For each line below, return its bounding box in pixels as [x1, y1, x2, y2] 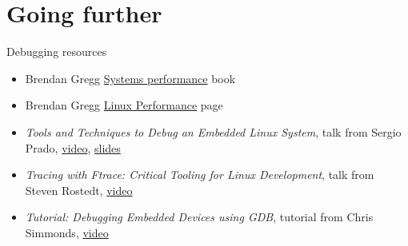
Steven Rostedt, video [25, 181, 133, 198]
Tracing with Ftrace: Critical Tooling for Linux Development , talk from [25, 166, 374, 183]
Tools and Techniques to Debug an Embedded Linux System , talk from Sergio [25, 123, 402, 140]
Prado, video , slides [25, 139, 121, 156]
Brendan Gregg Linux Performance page [25, 97, 223, 113]
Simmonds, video [25, 224, 109, 240]
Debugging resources [6, 43, 107, 60]
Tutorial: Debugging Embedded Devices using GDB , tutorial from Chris [25, 208, 374, 225]
